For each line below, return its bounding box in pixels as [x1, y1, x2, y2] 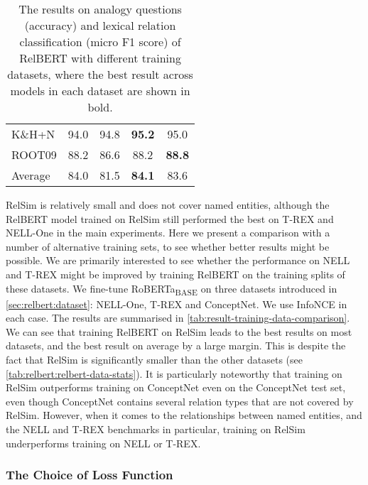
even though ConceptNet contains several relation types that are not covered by [6, 393, 354, 408]
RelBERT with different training [19, 50, 181, 66]
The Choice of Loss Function [6, 466, 173, 484]
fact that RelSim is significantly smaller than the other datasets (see [6, 352, 303, 367]
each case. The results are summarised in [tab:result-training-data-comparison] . [6, 310, 350, 325]
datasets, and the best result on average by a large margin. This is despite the [6, 338, 346, 353]
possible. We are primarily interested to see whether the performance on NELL [6, 253, 350, 268]
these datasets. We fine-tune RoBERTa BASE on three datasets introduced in [6, 280, 337, 298]
